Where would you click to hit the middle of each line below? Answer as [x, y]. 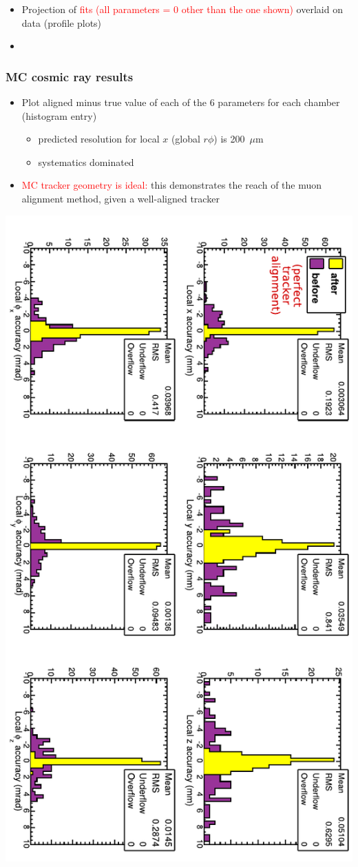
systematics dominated [86, 161]
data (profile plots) [62, 22]
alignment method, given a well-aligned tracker [120, 198]
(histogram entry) [59, 115]
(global [186, 139]
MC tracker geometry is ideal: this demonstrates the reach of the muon [172, 185]
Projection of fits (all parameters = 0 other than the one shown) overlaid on [182, 9]
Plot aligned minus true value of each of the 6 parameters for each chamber [181, 102]
